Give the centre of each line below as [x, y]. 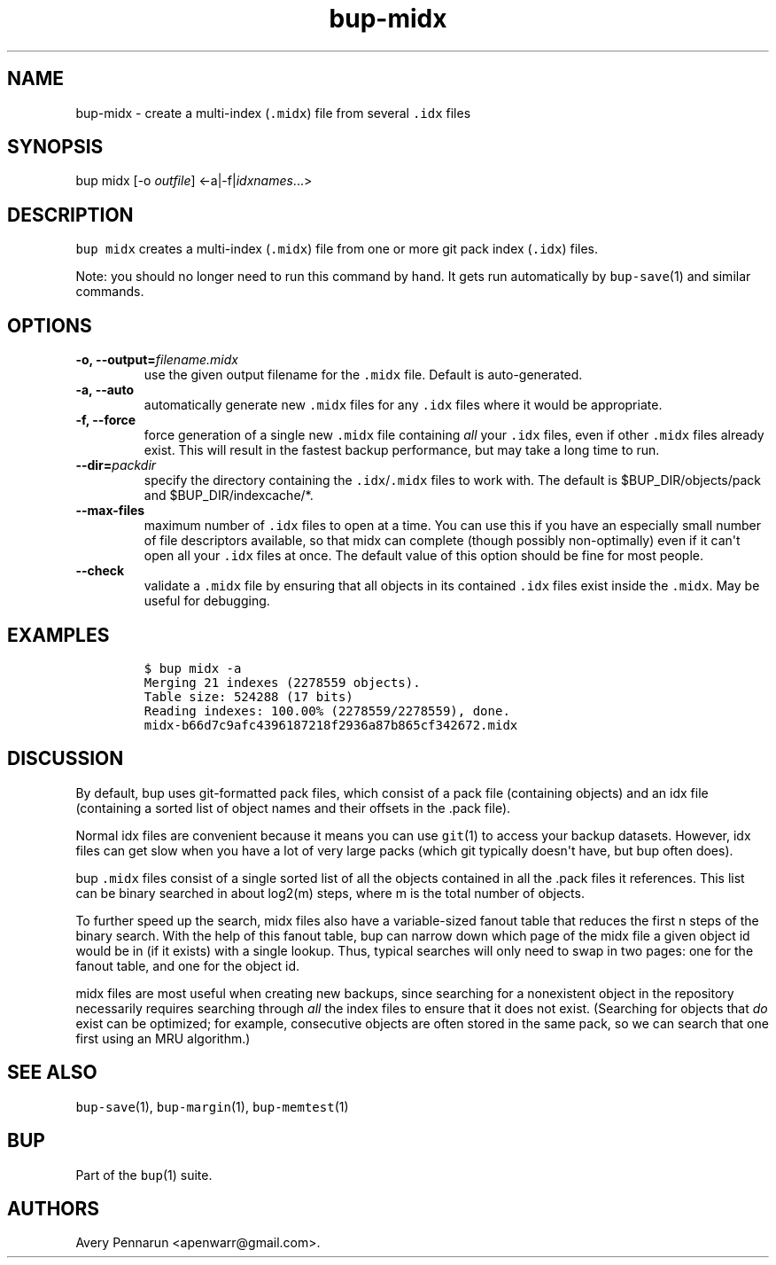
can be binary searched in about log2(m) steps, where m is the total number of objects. [330, 893]
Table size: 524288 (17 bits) [248, 696]
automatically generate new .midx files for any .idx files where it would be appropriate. [403, 405]
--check [100, 571]
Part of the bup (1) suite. [144, 1175]
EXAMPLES [58, 635]
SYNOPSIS [55, 147]
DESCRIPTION [70, 215]
